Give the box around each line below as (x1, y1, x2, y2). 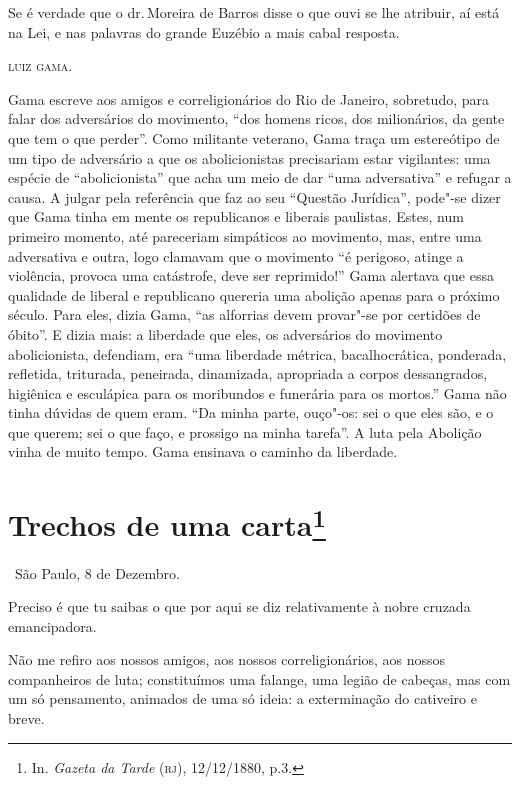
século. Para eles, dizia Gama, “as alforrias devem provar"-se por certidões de (8, 304, 481, 325)
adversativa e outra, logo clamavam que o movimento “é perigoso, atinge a (8, 245, 464, 266)
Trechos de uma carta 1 (8, 500, 326, 545)
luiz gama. (8, 55, 73, 76)
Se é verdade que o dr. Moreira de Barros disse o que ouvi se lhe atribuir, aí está (8, 2, 500, 22)
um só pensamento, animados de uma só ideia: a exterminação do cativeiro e (8, 688, 477, 709)
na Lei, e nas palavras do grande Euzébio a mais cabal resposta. (8, 21, 400, 42)
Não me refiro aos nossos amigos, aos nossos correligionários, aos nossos (8, 649, 446, 670)
